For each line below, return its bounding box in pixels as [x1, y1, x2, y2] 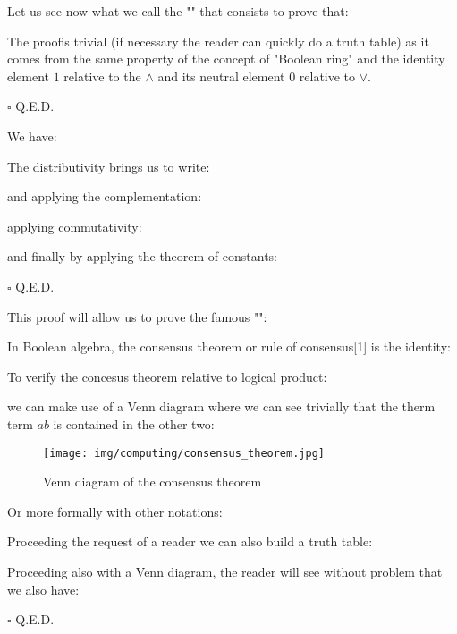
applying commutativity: [7, 216, 142, 235]
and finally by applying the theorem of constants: [7, 247, 278, 266]
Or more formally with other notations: [7, 502, 223, 520]
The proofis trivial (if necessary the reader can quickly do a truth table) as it [7, 31, 429, 50]
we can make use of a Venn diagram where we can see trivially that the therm [7, 397, 436, 416]
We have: [7, 126, 57, 145]
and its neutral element [157, 66, 285, 85]
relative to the [63, 66, 141, 85]
